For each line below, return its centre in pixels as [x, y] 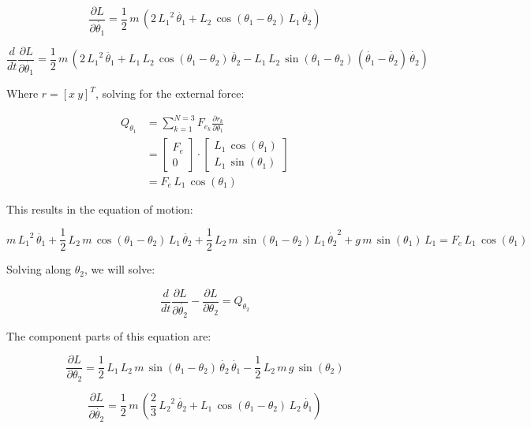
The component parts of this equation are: [109, 335]
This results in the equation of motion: [100, 208]
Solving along [39, 269]
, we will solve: [120, 269]
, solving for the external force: [170, 93]
